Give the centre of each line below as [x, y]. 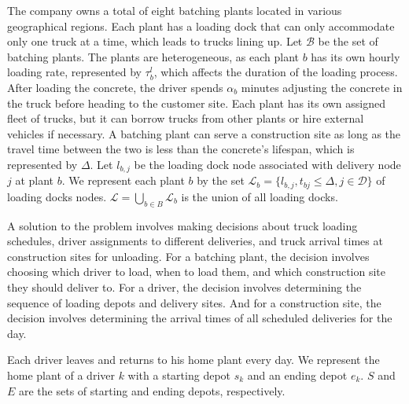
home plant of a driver [61, 375]
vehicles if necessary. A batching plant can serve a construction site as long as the [204, 133]
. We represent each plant [123, 180]
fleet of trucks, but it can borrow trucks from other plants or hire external [186, 118]
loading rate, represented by [74, 72]
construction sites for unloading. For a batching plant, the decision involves [188, 256]
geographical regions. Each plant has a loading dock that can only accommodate [201, 26]
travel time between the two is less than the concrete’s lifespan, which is [181, 149]
